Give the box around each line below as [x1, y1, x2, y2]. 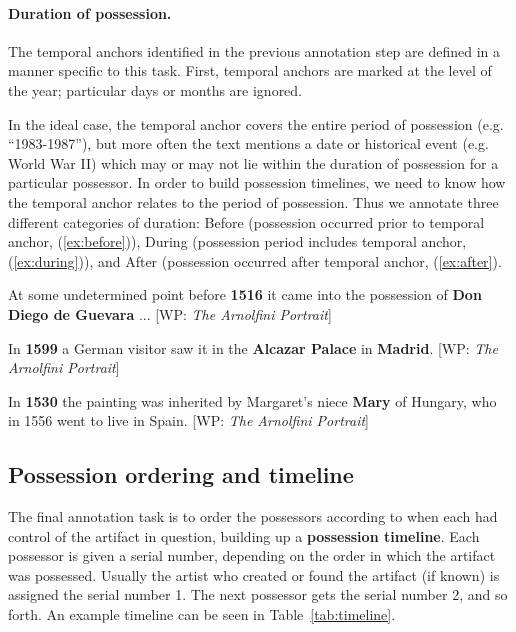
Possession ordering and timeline [8, 459, 354, 490]
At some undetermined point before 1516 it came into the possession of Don [8, 284, 482, 305]
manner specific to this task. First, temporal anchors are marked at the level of [8, 60, 492, 81]
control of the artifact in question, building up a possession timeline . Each [8, 525, 480, 546]
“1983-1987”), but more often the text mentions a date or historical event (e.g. [8, 133, 489, 154]
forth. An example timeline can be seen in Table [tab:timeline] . [8, 604, 396, 625]
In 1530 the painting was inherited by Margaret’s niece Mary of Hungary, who [8, 390, 497, 411]
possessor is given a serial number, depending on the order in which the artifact [8, 545, 496, 566]
